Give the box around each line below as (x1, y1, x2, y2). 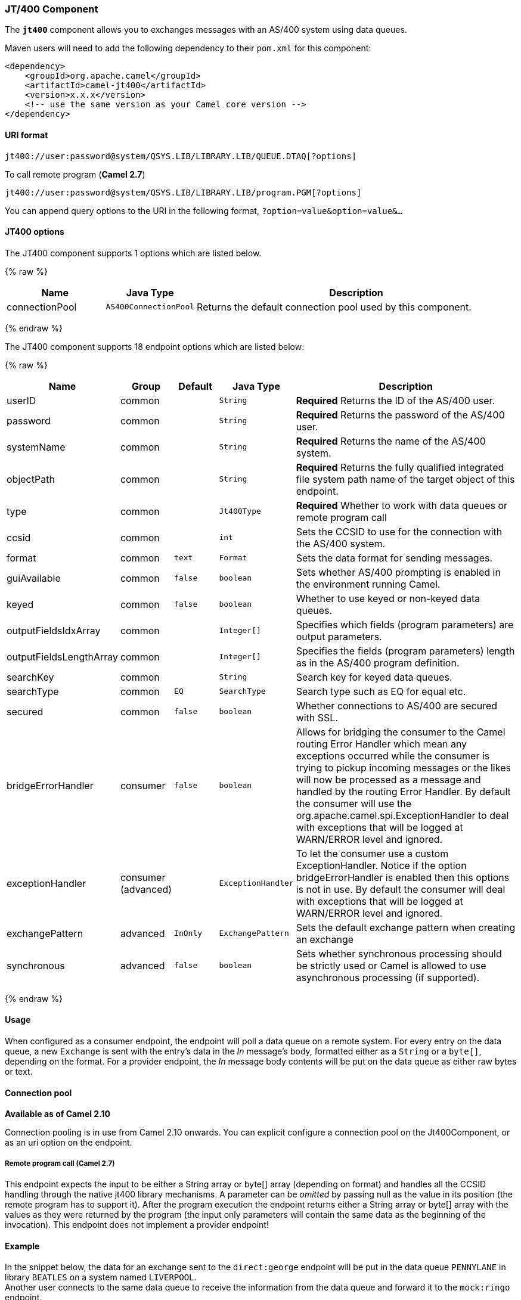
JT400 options (5, 227, 64, 237)
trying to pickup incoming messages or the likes (296, 761, 511, 774)
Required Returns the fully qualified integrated (296, 461, 504, 473)
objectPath (7, 473, 55, 485)
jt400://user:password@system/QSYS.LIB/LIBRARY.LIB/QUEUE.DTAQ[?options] (5, 151, 357, 161)
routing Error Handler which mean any (296, 737, 467, 750)
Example (5, 1240, 40, 1251)
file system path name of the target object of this (296, 473, 515, 485)
